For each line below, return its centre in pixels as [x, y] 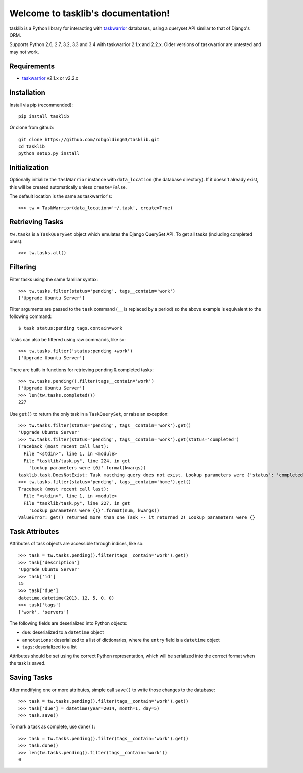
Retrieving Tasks [36, 222]
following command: [31, 316]
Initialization [29, 168]
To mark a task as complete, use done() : [52, 727]
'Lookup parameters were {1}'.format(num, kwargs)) [94, 510]
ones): [16, 241]
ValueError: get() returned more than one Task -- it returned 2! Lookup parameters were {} [137, 517]
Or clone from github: [32, 128]
